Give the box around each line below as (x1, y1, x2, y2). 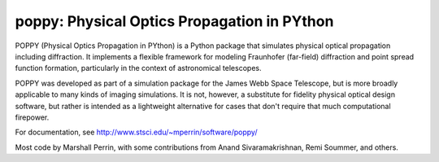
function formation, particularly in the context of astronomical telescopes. (15, 63, 262, 73)
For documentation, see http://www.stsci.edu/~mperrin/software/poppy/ (15, 127, 258, 138)
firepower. (15, 112, 50, 122)
